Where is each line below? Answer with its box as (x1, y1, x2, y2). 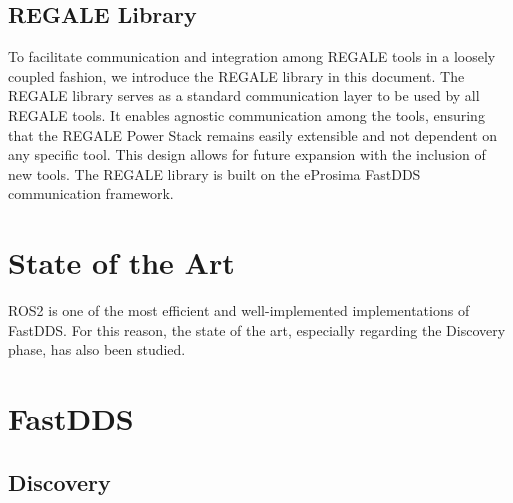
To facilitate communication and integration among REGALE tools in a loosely (8, 46, 496, 67)
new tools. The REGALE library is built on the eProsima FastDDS (8, 163, 421, 184)
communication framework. (8, 183, 174, 204)
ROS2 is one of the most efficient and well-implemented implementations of (8, 300, 470, 321)
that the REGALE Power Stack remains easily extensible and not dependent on (8, 124, 498, 145)
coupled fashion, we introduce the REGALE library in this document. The (8, 65, 465, 86)
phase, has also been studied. (8, 339, 186, 360)
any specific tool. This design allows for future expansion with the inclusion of (8, 144, 486, 165)
